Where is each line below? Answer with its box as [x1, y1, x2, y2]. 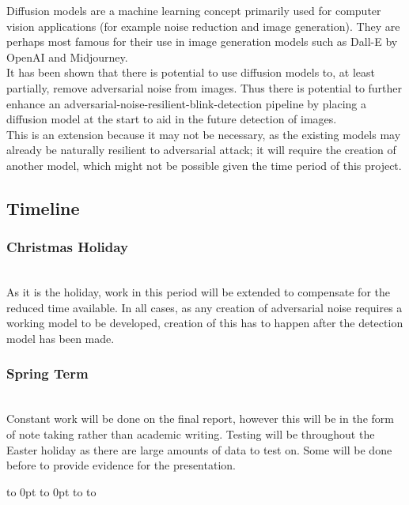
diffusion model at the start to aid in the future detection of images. [6, 111, 337, 127]
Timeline [6, 195, 80, 220]
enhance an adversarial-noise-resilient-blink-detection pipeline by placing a [6, 95, 366, 111]
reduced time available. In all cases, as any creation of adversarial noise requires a [6, 299, 403, 315]
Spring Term [6, 364, 89, 383]
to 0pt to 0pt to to [6, 483, 97, 499]
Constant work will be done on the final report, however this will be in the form [6, 410, 394, 427]
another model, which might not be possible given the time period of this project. [6, 156, 402, 173]
